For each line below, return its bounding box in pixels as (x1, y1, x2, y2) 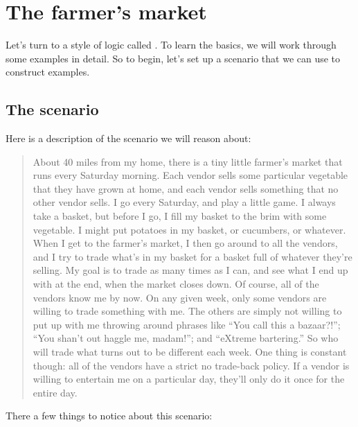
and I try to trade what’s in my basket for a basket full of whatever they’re (33, 249, 352, 263)
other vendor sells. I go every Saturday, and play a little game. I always (33, 195, 336, 209)
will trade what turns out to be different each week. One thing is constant (33, 345, 347, 359)
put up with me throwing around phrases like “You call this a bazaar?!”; (33, 317, 341, 331)
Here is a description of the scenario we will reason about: (6, 131, 251, 146)
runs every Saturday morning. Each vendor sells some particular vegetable (33, 168, 348, 182)
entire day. (33, 385, 78, 399)
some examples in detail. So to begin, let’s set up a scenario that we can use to (6, 51, 341, 65)
